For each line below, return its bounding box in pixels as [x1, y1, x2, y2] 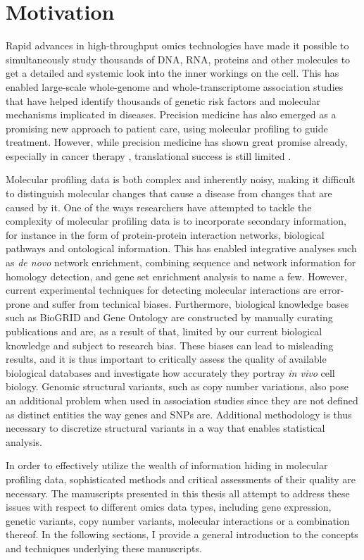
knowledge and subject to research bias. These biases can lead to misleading [6, 337, 334, 352]
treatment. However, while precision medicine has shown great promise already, [6, 135, 348, 149]
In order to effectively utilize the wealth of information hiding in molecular [6, 458, 328, 473]
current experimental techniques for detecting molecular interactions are [6, 282, 317, 297]
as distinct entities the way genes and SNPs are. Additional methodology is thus [6, 406, 352, 421]
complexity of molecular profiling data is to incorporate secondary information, [6, 213, 346, 228]
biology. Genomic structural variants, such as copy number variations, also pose [6, 379, 349, 394]
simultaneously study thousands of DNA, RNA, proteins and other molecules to [6, 51, 351, 66]
